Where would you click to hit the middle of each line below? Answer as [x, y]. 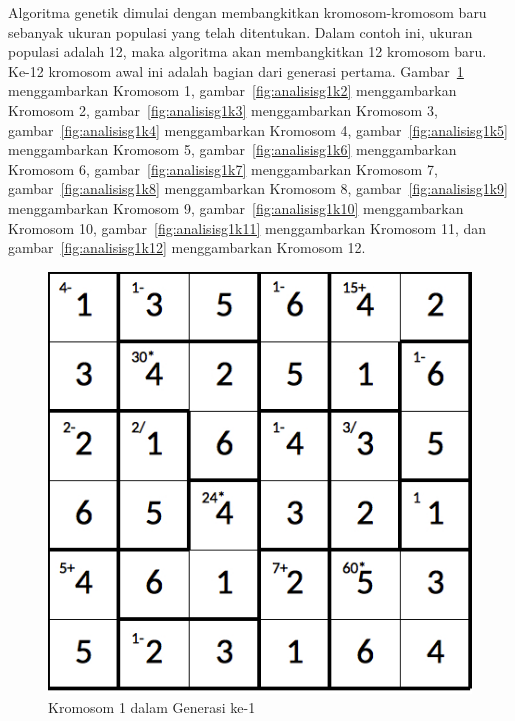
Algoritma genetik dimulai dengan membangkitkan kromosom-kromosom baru [247, 12]
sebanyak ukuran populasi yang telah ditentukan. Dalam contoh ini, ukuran [240, 31]
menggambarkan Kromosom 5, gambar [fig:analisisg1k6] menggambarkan [232, 149]
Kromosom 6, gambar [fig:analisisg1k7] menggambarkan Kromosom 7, [223, 168]
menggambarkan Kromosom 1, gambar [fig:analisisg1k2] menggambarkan [232, 90]
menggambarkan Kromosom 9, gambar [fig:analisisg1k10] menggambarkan [236, 207]
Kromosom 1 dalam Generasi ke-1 [152, 707]
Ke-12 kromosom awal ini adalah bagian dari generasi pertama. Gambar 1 [236, 70]
